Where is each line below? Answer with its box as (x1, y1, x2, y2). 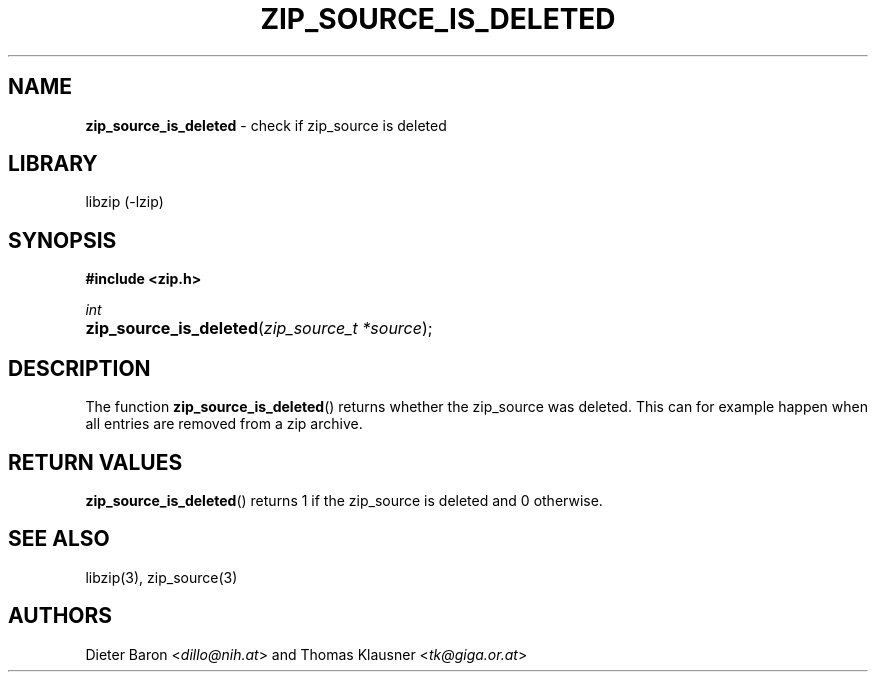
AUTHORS (8, 603, 113, 629)
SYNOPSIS (8, 227, 117, 253)
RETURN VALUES (8, 449, 183, 475)
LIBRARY (8, 151, 98, 177)
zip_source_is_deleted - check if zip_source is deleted (85, 116, 447, 134)
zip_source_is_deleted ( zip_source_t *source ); (85, 318, 433, 339)
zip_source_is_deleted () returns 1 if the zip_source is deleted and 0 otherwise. (85, 491, 603, 509)
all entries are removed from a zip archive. (85, 415, 363, 433)
